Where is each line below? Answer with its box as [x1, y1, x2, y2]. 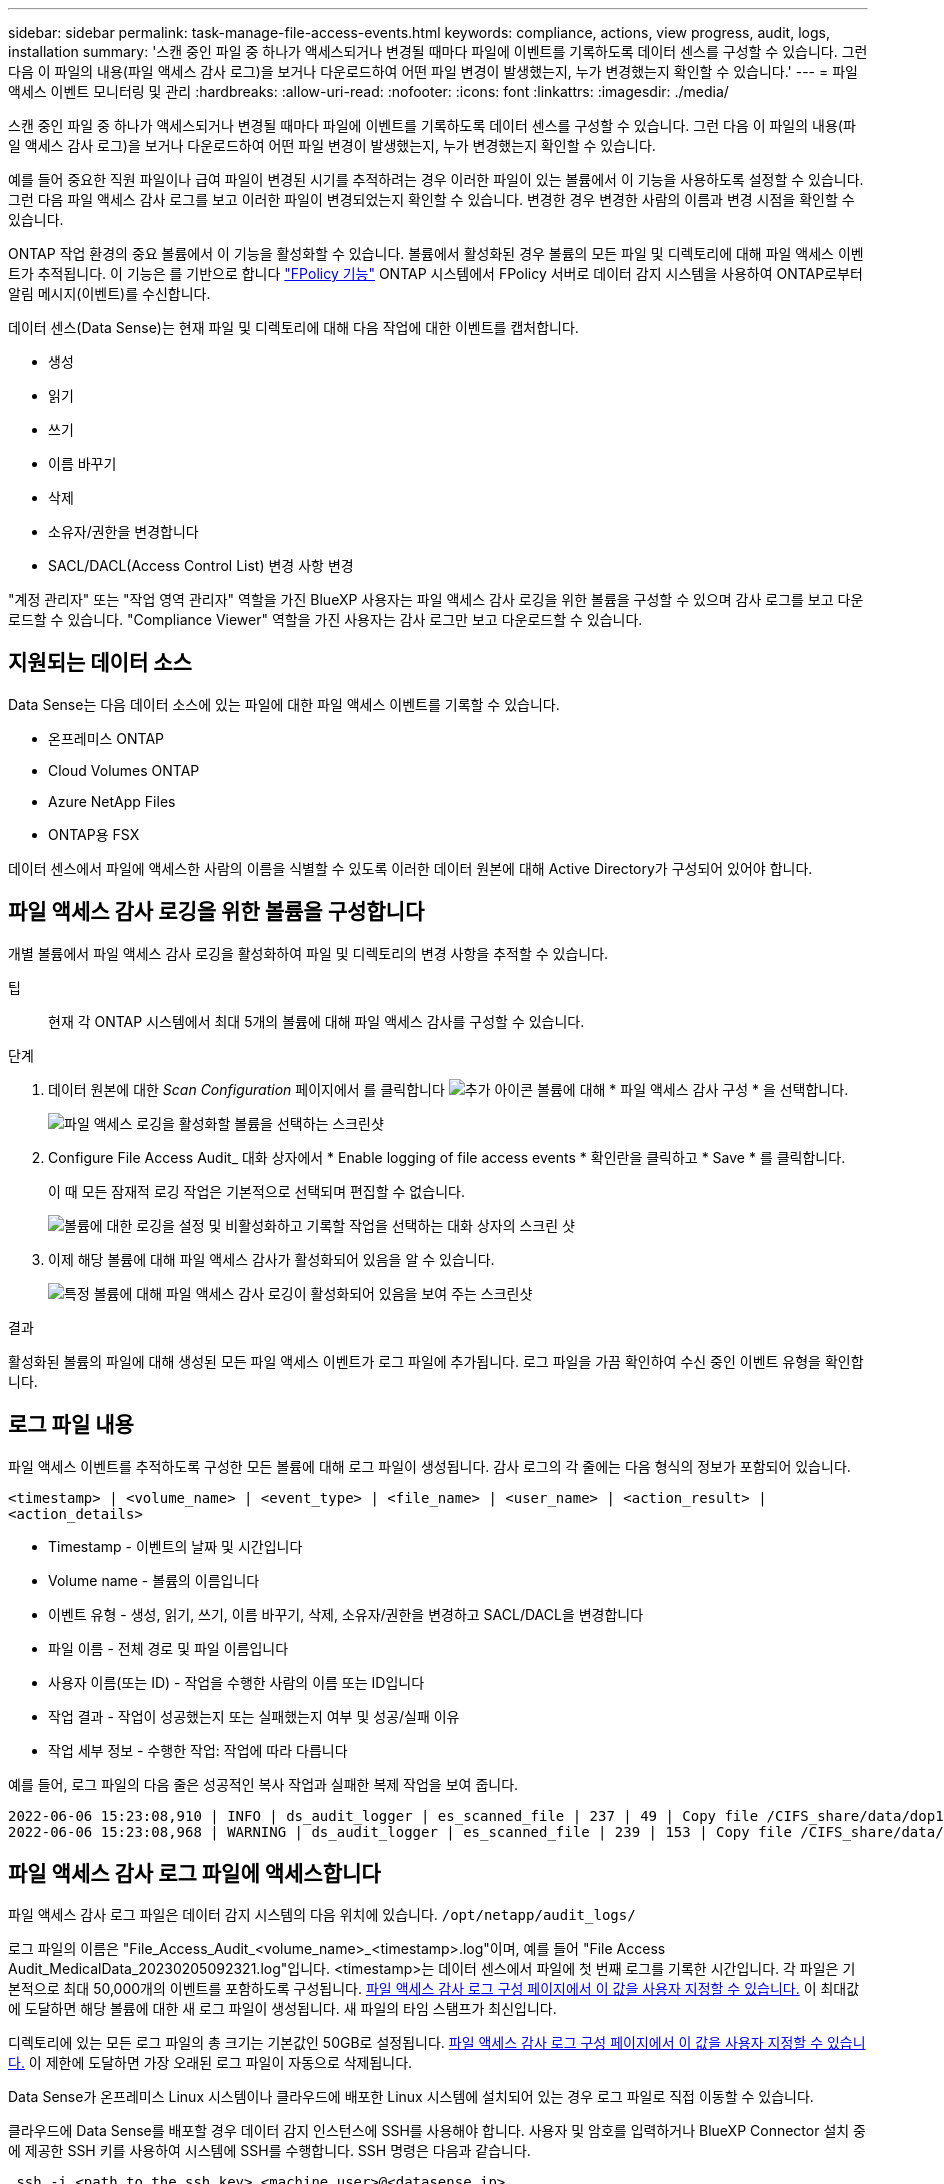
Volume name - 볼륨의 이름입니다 [48, 1571, 260, 1589]
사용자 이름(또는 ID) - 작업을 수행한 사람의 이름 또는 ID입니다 [48, 1673, 425, 1691]
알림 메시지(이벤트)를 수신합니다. [8, 285, 211, 302]
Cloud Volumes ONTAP [48, 761, 200, 779]
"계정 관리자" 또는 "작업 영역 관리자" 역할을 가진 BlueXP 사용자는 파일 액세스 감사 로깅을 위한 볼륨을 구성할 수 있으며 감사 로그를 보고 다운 [8, 591, 864, 608]
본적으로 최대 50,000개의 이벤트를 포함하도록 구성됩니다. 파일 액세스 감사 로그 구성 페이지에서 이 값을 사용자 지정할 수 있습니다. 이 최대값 [8, 1980, 860, 1998]
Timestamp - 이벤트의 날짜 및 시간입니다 [48, 1537, 303, 1555]
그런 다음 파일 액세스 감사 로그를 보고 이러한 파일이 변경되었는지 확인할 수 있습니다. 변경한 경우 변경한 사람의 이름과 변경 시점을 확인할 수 [8, 191, 855, 208]
